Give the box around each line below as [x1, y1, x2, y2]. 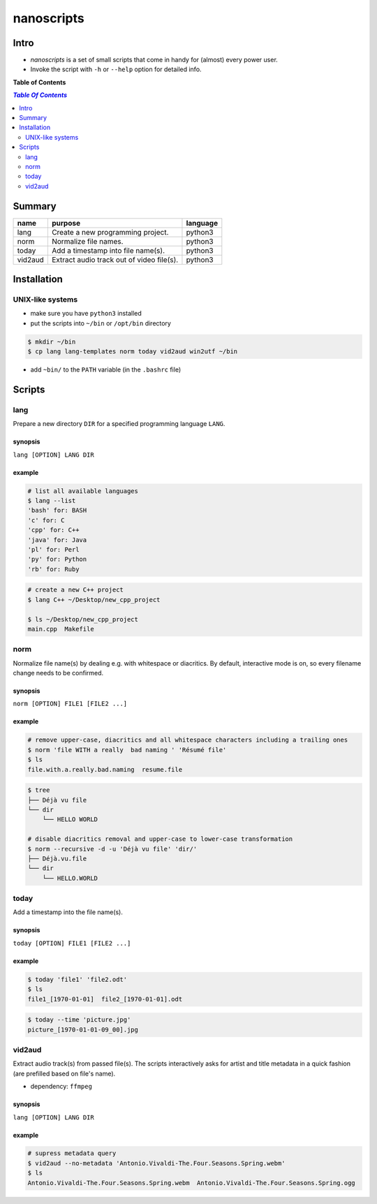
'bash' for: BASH [27, 506, 87, 515]
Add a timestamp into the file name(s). [13, 908, 124, 916]
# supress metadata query [27, 1150, 117, 1157]
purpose [51, 218, 80, 228]
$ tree [27, 786, 50, 794]
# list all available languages [27, 487, 139, 495]
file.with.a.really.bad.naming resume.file [27, 765, 183, 773]
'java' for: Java [27, 536, 87, 544]
